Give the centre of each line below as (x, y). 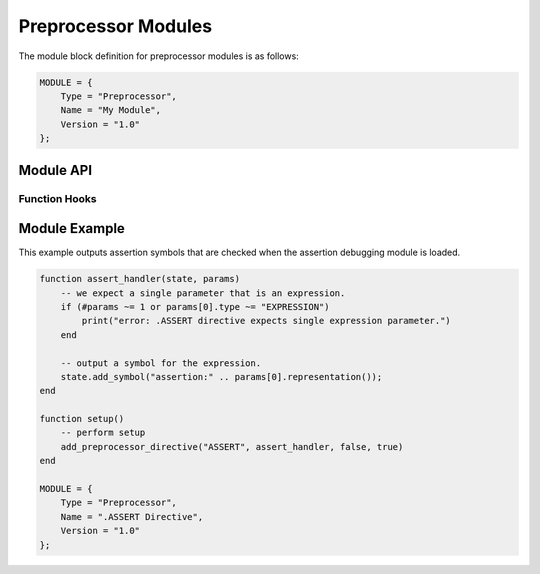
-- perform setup (103, 433)
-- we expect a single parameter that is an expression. (203, 293)
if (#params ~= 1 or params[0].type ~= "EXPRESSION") (195, 306)
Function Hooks (57, 199)
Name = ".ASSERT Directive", (132, 516)
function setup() (82, 419)
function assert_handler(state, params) (139, 279)
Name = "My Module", (111, 110)
